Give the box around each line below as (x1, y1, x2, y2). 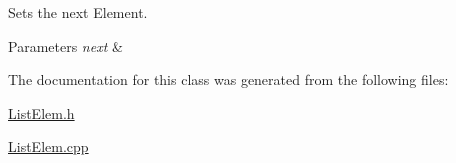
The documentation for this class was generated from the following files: (8, 69, 449, 90)
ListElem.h (8, 102, 75, 123)
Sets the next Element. (8, 2, 148, 22)
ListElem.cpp (8, 136, 89, 157)
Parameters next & (8, 35, 123, 56)
